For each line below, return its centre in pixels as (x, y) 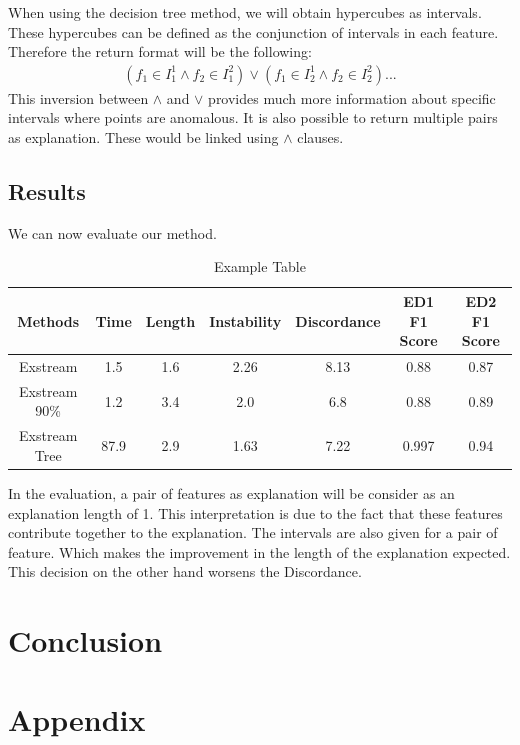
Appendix (77, 718)
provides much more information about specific (352, 97)
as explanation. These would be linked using (143, 137)
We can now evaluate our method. (112, 232)
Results (47, 190)
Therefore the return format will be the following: (160, 51)
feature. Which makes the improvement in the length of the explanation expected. (259, 551)
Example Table (260, 266)
